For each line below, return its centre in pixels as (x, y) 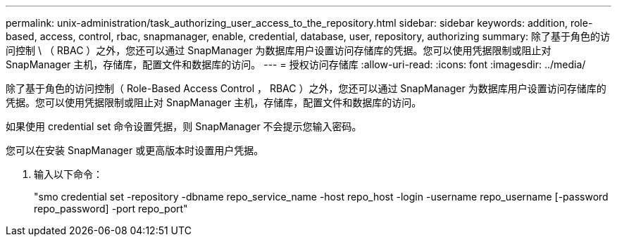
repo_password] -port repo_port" (111, 209)
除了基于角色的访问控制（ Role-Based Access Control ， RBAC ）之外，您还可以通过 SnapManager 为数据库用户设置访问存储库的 (306, 88)
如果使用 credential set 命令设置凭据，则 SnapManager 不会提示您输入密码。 (184, 126)
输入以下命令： (68, 174)
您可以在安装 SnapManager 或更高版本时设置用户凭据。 (135, 150)
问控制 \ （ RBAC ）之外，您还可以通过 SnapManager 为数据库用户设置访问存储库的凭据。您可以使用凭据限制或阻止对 (279, 50)
